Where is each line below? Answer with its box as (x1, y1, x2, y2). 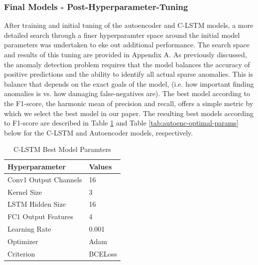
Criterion (7, 248, 35, 259)
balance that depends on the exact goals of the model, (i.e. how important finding (4, 78, 254, 89)
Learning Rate (7, 224, 51, 234)
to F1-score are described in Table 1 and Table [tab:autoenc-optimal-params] (4, 118, 239, 128)
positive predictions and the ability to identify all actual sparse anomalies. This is (4, 69, 253, 79)
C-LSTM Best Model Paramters (13, 144, 111, 154)
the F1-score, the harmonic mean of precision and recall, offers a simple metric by (4, 98, 254, 108)
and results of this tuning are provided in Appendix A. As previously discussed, (4, 49, 247, 59)
